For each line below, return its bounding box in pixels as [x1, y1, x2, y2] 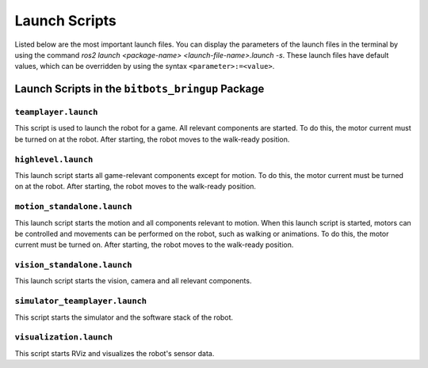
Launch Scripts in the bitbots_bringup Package [14, 82, 265, 96]
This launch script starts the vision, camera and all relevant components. [14, 276, 252, 286]
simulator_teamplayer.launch [14, 296, 147, 306]
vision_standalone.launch [14, 260, 132, 271]
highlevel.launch [14, 154, 94, 165]
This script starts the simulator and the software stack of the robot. [14, 313, 234, 322]
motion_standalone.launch [14, 202, 132, 212]
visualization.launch [14, 332, 113, 343]
